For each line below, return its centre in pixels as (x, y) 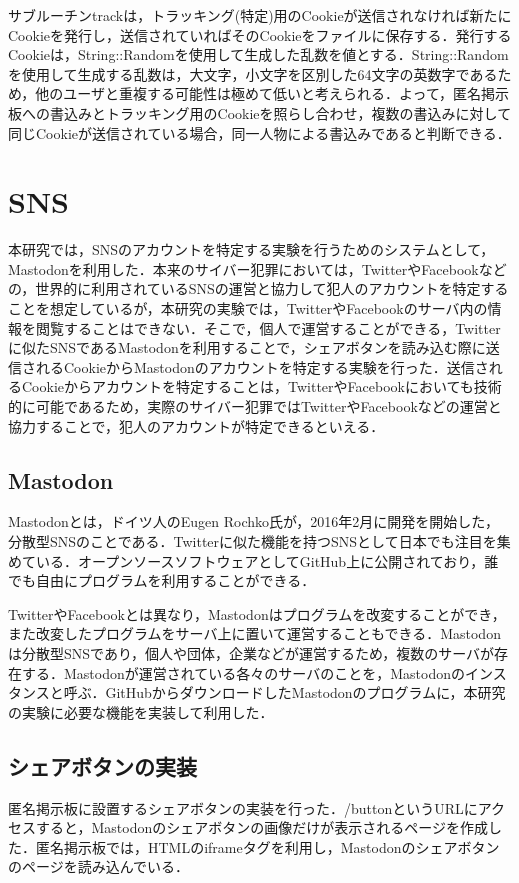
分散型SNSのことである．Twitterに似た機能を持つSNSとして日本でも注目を (252, 541)
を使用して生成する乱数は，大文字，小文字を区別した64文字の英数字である (253, 73)
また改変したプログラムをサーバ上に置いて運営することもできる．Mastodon (254, 633)
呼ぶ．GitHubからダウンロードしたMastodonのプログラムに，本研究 (284, 692)
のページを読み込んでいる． (99, 866)
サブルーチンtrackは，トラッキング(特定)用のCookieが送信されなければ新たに (260, 15)
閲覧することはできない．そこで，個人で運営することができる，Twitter (268, 327)
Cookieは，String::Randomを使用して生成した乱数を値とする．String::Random (258, 54)
